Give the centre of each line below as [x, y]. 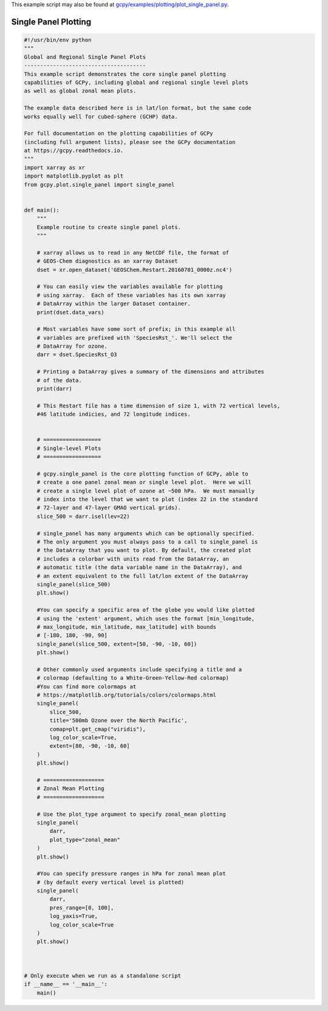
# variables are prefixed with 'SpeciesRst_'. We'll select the [135, 338]
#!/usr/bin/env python [58, 40]
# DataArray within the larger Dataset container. [114, 304]
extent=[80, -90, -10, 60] [90, 746]
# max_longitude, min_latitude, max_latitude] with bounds [127, 627]
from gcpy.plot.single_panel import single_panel [99, 185]
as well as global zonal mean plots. [80, 91]
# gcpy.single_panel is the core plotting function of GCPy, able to [142, 474]
